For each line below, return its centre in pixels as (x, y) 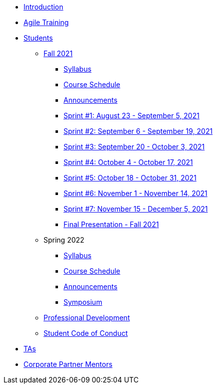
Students (38, 38)
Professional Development (87, 318)
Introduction (43, 7)
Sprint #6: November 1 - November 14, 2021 (135, 193)
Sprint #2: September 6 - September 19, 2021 (138, 131)
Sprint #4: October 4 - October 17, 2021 (128, 162)
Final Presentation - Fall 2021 (111, 224)
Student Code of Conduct (86, 333)
